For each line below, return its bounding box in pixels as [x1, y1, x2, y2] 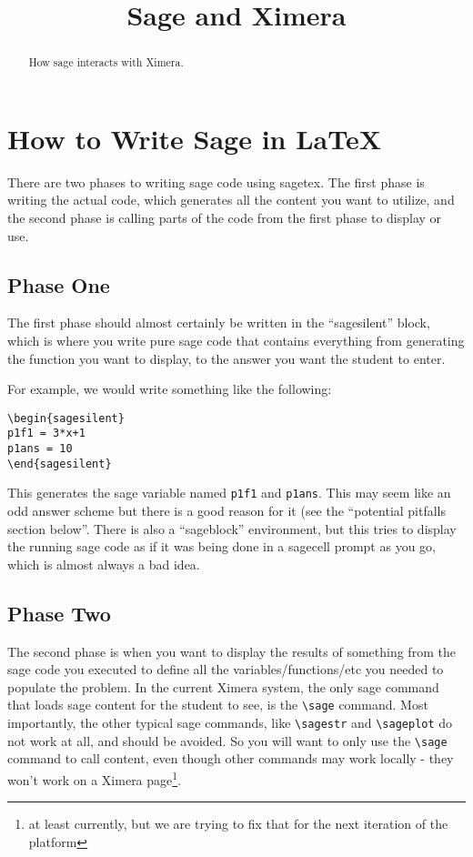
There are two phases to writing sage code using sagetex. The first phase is [7, 172, 425, 191]
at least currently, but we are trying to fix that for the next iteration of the [28, 814, 448, 833]
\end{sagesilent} [7, 457, 112, 470]
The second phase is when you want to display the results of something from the [7, 641, 456, 660]
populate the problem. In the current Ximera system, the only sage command [7, 677, 439, 696]
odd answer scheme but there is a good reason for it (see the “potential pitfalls [7, 501, 447, 519]
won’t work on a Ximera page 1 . [7, 767, 182, 789]
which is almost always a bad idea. [7, 554, 200, 573]
